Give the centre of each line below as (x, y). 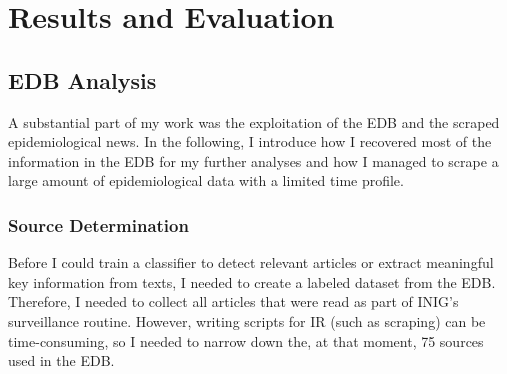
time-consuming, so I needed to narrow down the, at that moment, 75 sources (246, 340)
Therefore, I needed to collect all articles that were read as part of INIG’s (233, 301)
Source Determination (98, 224)
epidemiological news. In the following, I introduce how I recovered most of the (250, 141)
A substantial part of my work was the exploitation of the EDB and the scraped (254, 121)
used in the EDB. (61, 360)
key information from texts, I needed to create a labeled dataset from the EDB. (252, 281)
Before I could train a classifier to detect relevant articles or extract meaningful (251, 262)
